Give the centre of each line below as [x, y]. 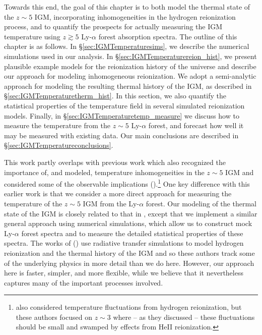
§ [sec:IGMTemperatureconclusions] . [59, 145]
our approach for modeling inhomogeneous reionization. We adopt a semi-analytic [130, 76]
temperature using [32, 36]
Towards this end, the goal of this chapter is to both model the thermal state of [127, 7]
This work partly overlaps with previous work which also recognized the [115, 162]
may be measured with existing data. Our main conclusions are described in [121, 135]
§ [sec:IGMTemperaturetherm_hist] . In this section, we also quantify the [115, 96]
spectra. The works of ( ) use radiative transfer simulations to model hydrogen [124, 243]
